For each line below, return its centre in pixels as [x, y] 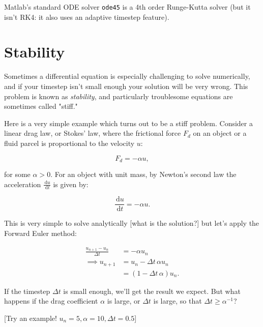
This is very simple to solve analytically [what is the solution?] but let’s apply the [132, 223]
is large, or [124, 301]
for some [17, 174]
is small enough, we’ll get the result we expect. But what [152, 291]
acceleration [23, 184]
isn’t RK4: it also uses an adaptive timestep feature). [87, 17]
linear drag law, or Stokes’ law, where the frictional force [93, 133]
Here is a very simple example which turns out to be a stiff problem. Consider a [128, 123]
